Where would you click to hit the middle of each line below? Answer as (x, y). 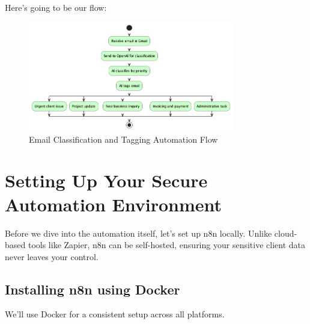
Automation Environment (114, 204)
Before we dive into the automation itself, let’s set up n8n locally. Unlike (138, 233)
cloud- (286, 233)
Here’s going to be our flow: (56, 7)
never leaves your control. (52, 256)
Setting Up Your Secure (106, 180)
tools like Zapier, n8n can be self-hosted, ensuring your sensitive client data (166, 245)
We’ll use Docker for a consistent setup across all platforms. (115, 314)
